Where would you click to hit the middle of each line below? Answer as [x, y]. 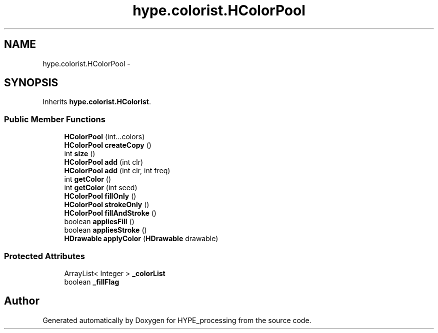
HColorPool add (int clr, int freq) [117, 171]
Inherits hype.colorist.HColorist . [97, 102]
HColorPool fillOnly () [100, 196]
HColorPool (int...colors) [104, 137]
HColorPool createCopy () [108, 145]
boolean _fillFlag [92, 282]
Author [22, 301]
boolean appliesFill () [99, 222]
